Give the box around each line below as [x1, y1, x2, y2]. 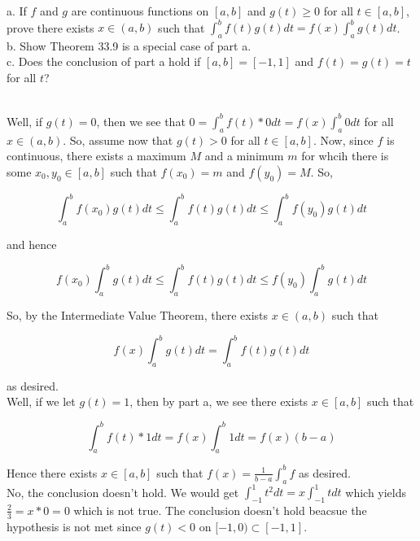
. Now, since [313, 131, 374, 148]
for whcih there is [301, 147, 389, 164]
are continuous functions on [71, 2, 209, 19]
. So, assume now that [63, 131, 173, 148]
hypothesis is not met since [7, 517, 142, 534]
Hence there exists [7, 464, 98, 481]
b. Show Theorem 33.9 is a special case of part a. [7, 37, 252, 54]
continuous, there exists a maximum [7, 147, 186, 164]
